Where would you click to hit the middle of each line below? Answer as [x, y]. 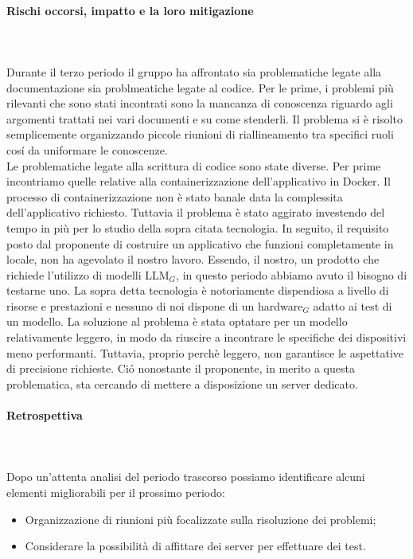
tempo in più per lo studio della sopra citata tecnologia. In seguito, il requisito [198, 227]
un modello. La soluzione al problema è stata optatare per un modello [177, 321]
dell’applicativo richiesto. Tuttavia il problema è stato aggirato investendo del [196, 212]
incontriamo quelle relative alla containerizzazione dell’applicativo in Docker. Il [199, 181]
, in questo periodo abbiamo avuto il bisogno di [292, 274]
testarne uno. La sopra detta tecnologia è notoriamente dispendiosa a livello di [198, 290]
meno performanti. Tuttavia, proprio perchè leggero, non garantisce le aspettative [205, 352]
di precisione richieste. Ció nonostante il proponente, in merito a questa [181, 368]
